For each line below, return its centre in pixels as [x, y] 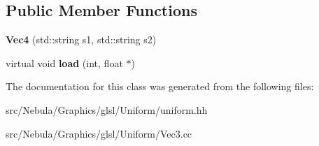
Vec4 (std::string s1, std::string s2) [81, 39]
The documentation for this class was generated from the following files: [160, 86]
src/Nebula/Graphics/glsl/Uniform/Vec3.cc [99, 133]
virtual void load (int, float [64, 63]
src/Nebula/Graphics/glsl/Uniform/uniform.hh [107, 109]
